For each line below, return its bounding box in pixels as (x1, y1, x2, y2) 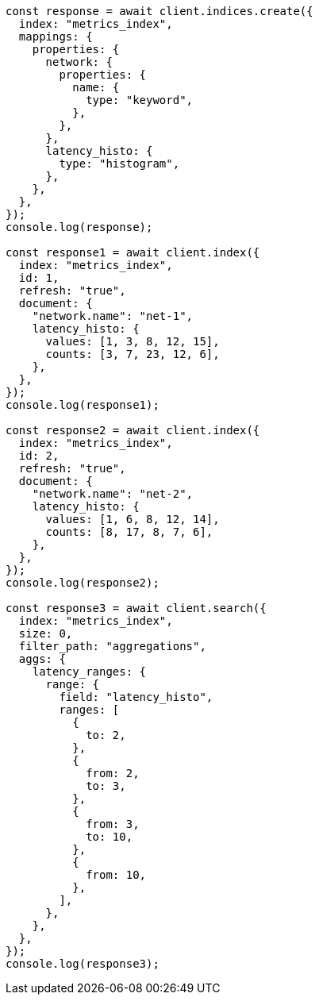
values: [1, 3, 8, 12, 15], (45, 335, 220, 348)
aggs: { (18, 653, 66, 665)
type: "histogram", (59, 157, 180, 170)
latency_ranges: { (32, 665, 147, 678)
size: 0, (18, 627, 73, 640)
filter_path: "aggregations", (18, 640, 206, 653)
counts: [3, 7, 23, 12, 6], (45, 348, 220, 360)
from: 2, (86, 767, 140, 780)
